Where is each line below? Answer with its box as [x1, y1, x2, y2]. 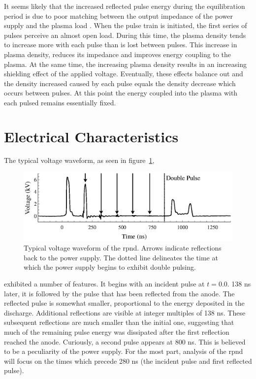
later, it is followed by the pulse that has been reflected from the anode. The [4, 288, 235, 298]
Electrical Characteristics [4, 126, 179, 146]
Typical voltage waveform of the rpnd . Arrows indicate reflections [24, 243, 222, 253]
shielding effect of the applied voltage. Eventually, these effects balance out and [4, 68, 243, 79]
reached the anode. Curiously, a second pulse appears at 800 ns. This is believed [4, 336, 246, 347]
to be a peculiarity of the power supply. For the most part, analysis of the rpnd [4, 346, 243, 356]
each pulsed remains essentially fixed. [4, 97, 116, 107]
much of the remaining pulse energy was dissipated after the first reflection [4, 326, 229, 337]
